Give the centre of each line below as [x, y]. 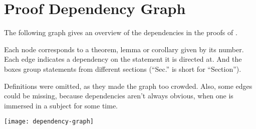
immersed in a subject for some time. [61, 105]
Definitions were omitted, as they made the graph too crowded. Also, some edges [128, 86]
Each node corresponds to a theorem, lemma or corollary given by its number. [124, 49]
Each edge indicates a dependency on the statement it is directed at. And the [123, 59]
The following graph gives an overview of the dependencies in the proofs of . [121, 32]
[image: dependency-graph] [49, 122]
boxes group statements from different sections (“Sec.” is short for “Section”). [123, 69]
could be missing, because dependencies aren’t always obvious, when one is [119, 96]
